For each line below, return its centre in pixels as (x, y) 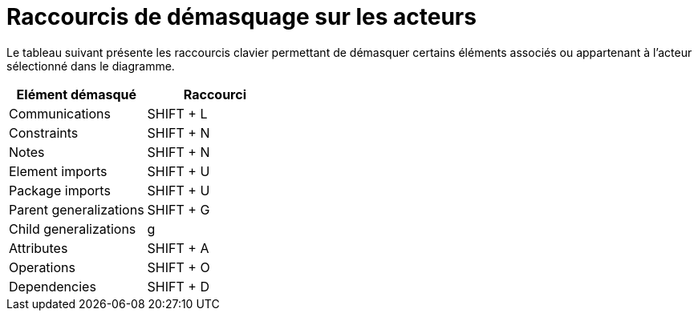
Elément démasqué (76, 94)
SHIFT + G (179, 209)
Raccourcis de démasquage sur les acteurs (241, 17)
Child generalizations (73, 229)
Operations (42, 267)
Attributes (39, 248)
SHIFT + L (177, 113)
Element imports (58, 171)
